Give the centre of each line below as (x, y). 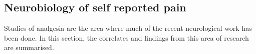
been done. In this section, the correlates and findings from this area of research (126, 37)
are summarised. (29, 47)
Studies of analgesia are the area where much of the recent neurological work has (128, 28)
